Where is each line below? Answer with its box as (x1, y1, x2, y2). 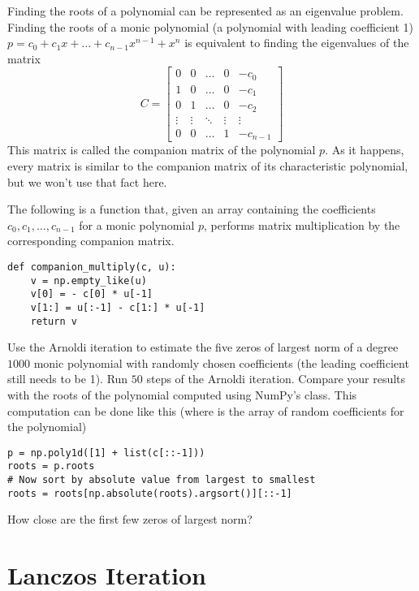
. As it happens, (325, 141, 404, 158)
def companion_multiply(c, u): (7, 261, 176, 273)
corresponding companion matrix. (7, 232, 175, 249)
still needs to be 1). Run (7, 370, 128, 387)
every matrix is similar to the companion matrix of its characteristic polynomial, (7, 157, 408, 174)
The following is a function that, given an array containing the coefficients (7, 201, 376, 218)
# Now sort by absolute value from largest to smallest (7, 474, 316, 486)
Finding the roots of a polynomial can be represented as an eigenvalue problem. (7, 2, 404, 19)
